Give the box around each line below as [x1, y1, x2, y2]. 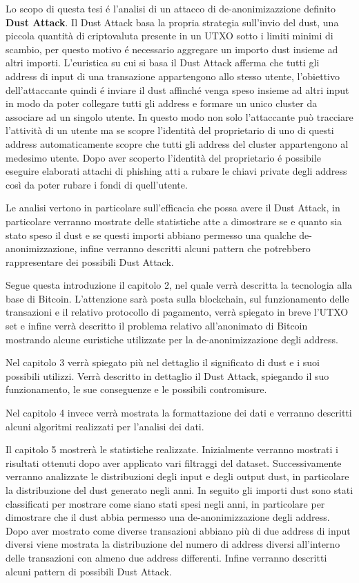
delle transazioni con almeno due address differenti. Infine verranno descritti [6, 550, 327, 564]
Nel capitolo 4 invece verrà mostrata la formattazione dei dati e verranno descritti [6, 405, 352, 420]
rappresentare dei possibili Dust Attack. [6, 254, 174, 269]
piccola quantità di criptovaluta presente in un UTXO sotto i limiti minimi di [6, 28, 333, 43]
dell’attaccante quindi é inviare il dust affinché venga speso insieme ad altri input [6, 82, 349, 97]
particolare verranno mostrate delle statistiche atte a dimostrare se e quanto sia [6, 213, 342, 228]
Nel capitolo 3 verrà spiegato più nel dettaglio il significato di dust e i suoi [6, 355, 320, 370]
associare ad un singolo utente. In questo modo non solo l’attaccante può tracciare [6, 109, 353, 124]
